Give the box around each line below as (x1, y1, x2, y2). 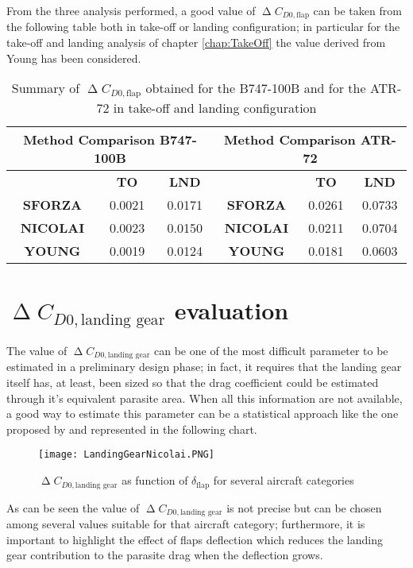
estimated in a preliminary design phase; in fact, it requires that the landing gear (6, 358, 402, 375)
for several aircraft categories (213, 472, 354, 489)
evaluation (174, 294, 289, 327)
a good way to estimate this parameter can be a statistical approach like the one (6, 405, 399, 422)
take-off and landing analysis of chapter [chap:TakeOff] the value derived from (6, 34, 386, 51)
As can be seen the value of (6, 499, 140, 516)
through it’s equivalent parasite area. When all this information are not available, (6, 389, 403, 406)
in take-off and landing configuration (113, 99, 317, 118)
